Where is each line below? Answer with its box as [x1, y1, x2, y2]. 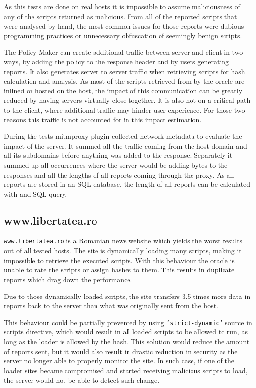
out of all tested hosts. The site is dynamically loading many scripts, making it [4, 245, 242, 256]
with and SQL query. [4, 188, 67, 199]
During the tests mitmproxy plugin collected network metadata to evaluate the [4, 131, 242, 141]
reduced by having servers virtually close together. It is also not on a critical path [4, 95, 251, 105]
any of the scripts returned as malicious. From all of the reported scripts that [4, 11, 237, 21]
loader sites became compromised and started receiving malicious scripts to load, [4, 365, 248, 375]
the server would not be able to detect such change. [4, 375, 160, 385]
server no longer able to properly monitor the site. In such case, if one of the [4, 356, 234, 366]
